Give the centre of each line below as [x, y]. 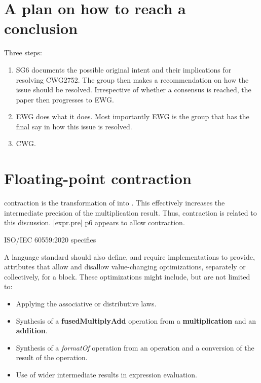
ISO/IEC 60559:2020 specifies [50, 239]
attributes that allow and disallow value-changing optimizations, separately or [125, 267]
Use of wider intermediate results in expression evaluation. [106, 374]
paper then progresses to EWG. [65, 99]
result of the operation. [52, 357]
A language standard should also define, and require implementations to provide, [129, 256]
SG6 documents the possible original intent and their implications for [124, 69]
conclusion [41, 28]
